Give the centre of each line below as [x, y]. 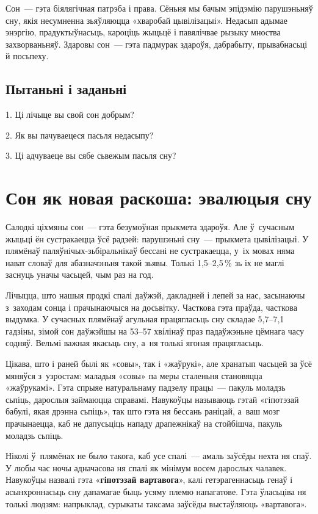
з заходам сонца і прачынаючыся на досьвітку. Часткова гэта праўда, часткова [151, 307]
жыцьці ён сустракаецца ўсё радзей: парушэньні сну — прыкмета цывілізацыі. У [157, 238]
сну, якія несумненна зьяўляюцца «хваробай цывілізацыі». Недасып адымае [146, 20]
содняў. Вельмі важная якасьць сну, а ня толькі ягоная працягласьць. [135, 343]
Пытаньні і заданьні [66, 89]
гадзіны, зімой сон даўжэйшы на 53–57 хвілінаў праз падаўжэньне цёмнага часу [155, 331]
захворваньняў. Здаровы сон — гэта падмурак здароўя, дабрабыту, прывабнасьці [157, 44]
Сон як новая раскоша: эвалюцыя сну [159, 197]
